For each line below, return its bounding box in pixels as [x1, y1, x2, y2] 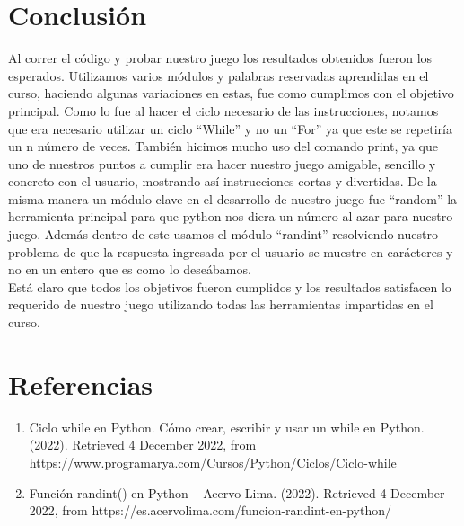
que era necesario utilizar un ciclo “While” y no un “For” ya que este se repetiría [8, 119, 452, 138]
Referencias [8, 365, 153, 402]
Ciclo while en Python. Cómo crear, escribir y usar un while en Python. [29, 417, 425, 436]
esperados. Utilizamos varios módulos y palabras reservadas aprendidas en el [8, 66, 429, 85]
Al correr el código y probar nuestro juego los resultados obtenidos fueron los [8, 49, 433, 67]
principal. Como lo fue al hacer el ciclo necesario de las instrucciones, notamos [8, 101, 439, 120]
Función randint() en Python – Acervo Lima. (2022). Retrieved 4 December [29, 483, 445, 502]
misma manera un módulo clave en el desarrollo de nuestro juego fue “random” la [8, 189, 458, 208]
